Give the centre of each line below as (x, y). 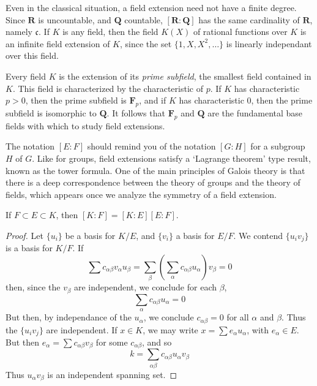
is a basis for (29, 248)
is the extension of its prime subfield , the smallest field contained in (185, 76)
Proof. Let (24, 235)
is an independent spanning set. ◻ (112, 374)
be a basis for (90, 235)
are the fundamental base (255, 112)
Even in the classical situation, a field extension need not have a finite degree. (151, 7)
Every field (26, 76)
